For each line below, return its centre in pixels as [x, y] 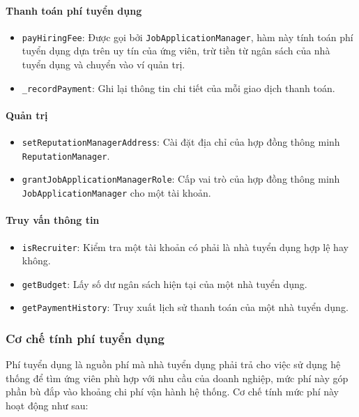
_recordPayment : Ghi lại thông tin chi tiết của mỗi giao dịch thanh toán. [178, 88]
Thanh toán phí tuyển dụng [74, 10]
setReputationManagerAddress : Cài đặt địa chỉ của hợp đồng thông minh [181, 142]
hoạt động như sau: [47, 405]
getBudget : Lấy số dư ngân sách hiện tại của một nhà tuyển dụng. [165, 283]
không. [36, 260]
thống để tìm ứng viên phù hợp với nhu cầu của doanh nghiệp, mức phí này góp [177, 378]
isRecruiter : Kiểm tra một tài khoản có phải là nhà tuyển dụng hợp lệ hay [185, 247]
